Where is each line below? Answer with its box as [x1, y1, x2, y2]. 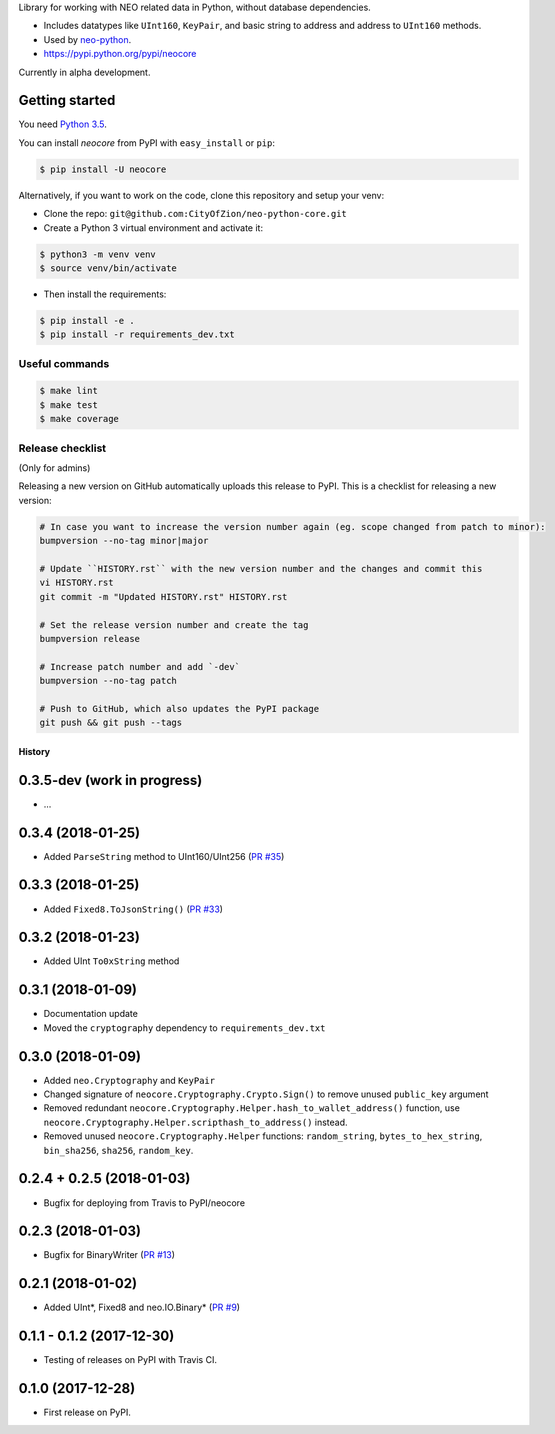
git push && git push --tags [39, 717, 183, 729]
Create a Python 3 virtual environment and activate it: [43, 221, 264, 234]
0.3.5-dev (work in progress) [18, 771, 203, 789]
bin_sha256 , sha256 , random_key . [43, 1144, 194, 1156]
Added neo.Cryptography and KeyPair [43, 1074, 215, 1086]
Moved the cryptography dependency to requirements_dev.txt [43, 1021, 326, 1034]
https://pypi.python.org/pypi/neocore [43, 48, 197, 60]
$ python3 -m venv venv [39, 248, 157, 260]
